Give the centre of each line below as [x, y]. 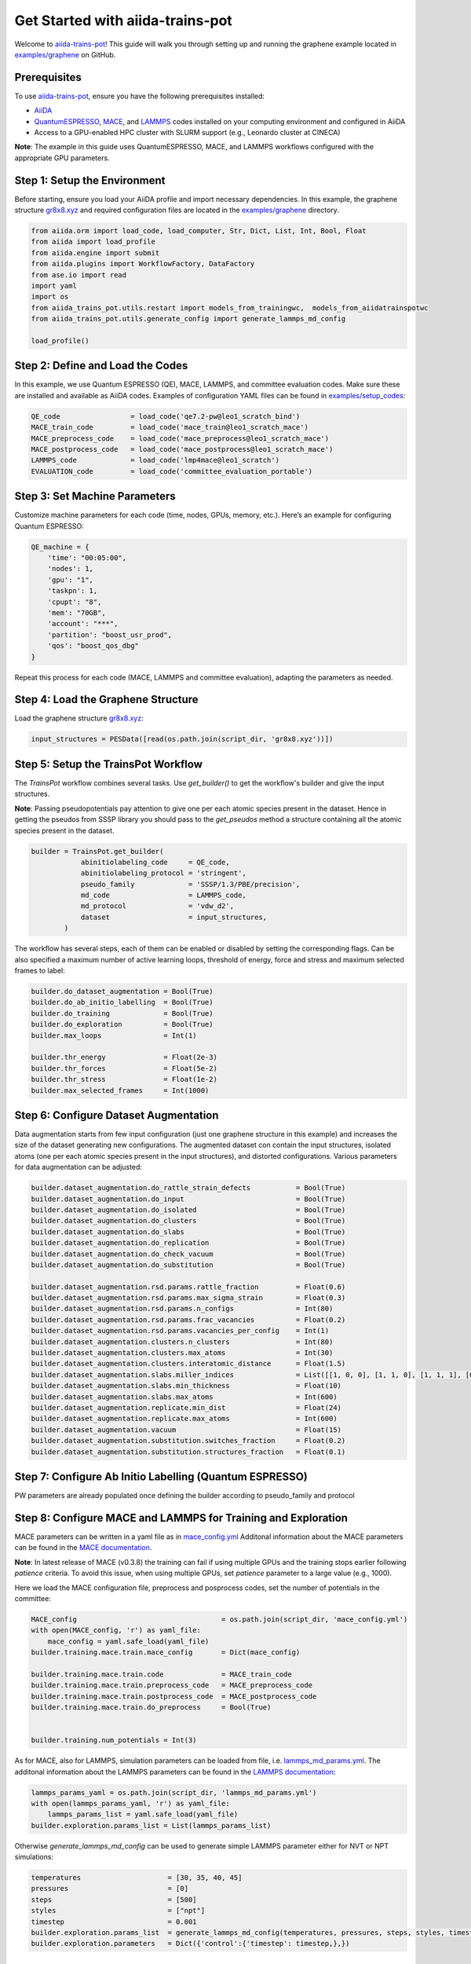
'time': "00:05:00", [87, 558]
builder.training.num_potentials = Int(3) [114, 1740]
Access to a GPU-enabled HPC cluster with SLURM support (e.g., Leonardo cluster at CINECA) [187, 133]
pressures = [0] [110, 1889]
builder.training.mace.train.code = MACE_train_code [161, 1674]
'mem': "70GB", [77, 613]
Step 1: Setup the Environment [90, 180]
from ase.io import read [79, 275]
